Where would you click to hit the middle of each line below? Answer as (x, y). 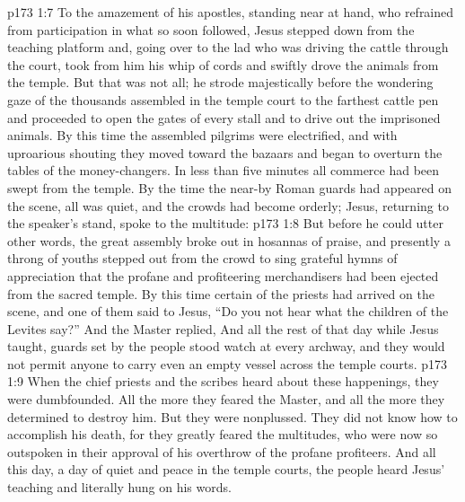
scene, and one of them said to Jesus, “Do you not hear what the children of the (228, 311)
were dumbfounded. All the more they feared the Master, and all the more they (226, 399)
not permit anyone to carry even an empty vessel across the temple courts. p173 (228, 363)
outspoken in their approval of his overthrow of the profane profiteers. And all (222, 451)
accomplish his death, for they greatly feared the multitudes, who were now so (223, 434)
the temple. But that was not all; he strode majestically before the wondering (220, 82)
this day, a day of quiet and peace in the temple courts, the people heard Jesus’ (226, 469)
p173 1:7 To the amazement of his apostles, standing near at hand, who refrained (231, 12)
